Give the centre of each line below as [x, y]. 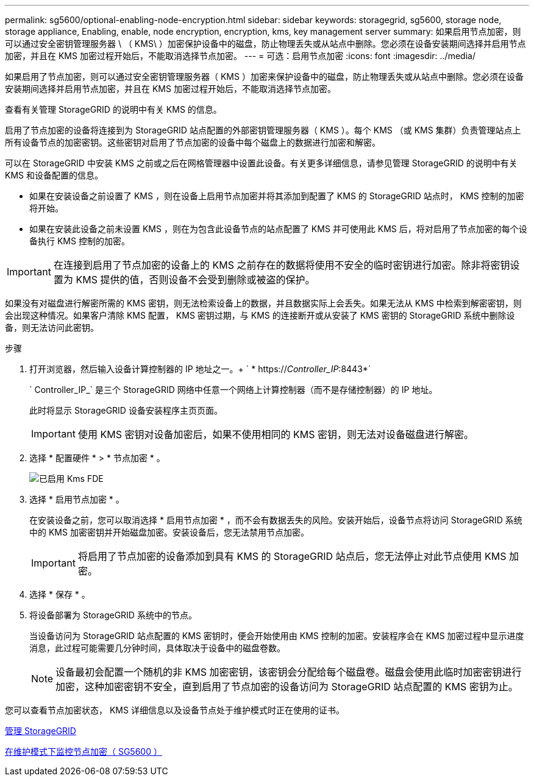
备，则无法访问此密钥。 [52, 327]
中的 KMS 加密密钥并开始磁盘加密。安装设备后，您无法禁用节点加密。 [169, 532]
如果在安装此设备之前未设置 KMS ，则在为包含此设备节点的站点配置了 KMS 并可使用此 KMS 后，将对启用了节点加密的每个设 [278, 229]
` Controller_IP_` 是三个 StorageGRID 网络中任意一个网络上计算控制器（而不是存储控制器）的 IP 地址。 [233, 390]
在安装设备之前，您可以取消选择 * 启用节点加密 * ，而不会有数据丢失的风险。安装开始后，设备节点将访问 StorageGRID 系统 [276, 520]
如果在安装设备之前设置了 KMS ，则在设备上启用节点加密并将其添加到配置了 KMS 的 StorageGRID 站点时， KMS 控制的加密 [277, 196]
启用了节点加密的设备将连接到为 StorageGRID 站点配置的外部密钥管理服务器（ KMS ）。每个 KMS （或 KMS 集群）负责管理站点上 [263, 130]
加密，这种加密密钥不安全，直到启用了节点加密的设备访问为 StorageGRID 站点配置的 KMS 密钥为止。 [287, 687]
